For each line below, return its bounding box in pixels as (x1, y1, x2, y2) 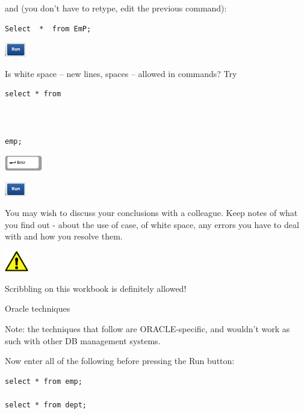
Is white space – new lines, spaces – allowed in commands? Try (5, 67, 237, 79)
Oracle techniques (5, 302, 70, 315)
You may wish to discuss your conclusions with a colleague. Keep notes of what (5, 206, 298, 219)
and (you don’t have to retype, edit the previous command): (5, 2, 227, 14)
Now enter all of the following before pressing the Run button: (5, 354, 235, 367)
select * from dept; (5, 400, 87, 409)
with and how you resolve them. (5, 230, 123, 243)
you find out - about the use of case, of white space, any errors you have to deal (5, 218, 299, 230)
